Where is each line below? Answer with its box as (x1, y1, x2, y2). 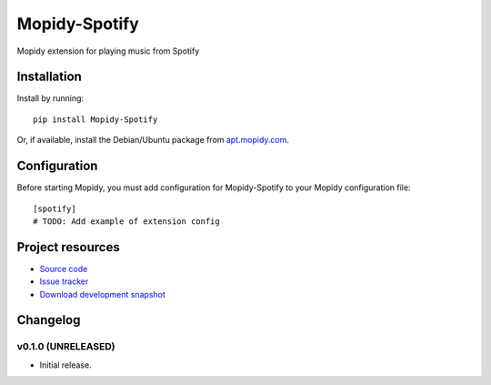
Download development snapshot (39, 289, 165, 299)
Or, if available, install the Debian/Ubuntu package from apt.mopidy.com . (16, 135, 290, 146)
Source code (39, 263, 88, 274)
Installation (16, 69, 82, 85)
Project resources (16, 239, 120, 255)
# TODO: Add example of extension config (33, 216, 220, 227)
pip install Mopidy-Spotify (33, 114, 158, 125)
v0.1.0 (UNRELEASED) (16, 340, 115, 353)
